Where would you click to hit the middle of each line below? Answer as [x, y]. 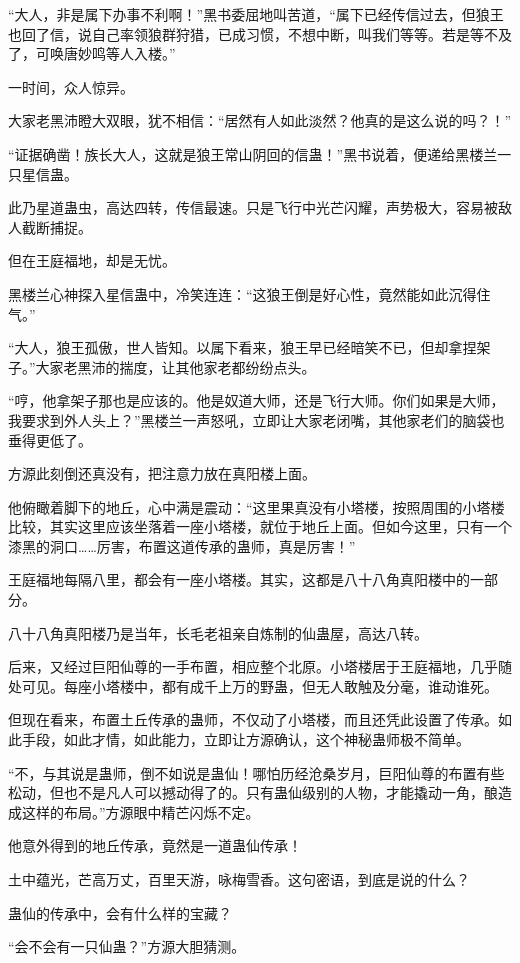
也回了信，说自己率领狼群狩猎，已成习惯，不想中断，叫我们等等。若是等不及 [260, 33]
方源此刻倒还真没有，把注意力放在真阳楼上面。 [162, 473]
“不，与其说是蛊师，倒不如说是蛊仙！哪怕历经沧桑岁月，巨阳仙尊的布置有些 [256, 772]
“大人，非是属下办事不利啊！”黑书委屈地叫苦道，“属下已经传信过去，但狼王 [256, 14]
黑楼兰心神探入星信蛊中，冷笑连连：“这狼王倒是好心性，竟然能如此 [228, 293]
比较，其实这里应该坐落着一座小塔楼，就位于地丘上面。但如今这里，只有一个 [260, 526]
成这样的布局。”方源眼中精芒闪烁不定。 [134, 811]
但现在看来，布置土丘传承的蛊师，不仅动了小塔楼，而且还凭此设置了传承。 [253, 719]
